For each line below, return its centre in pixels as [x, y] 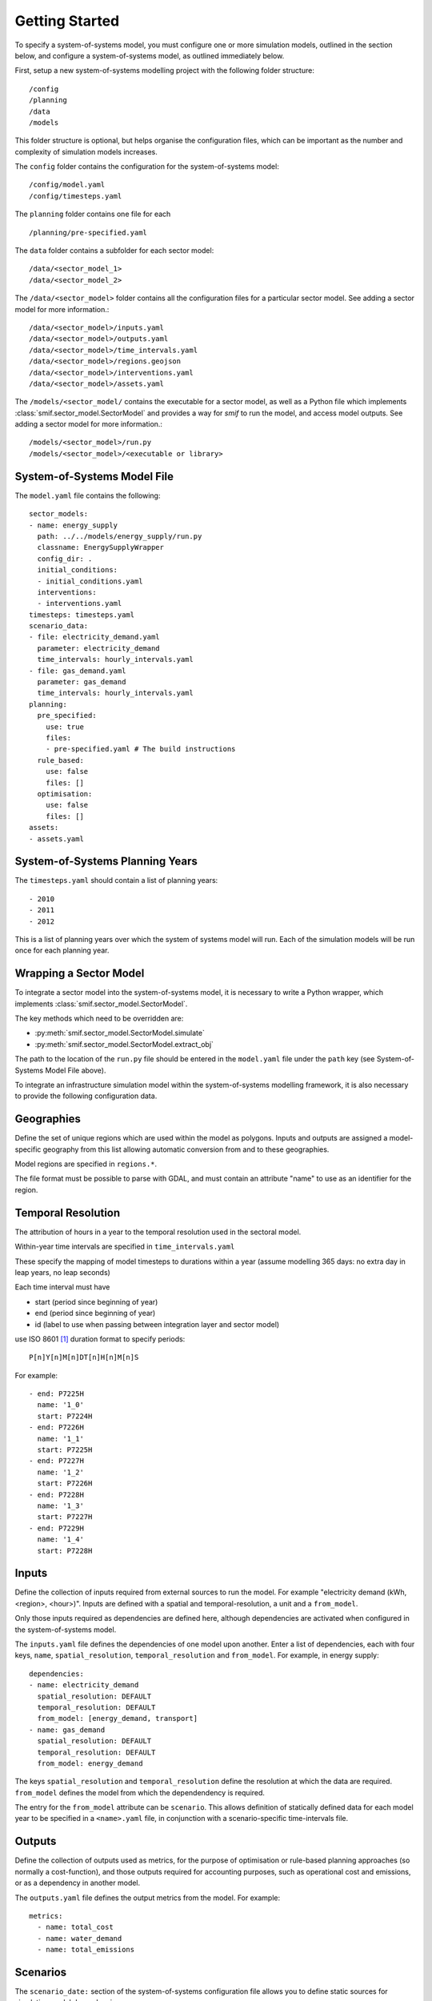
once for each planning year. [62, 950]
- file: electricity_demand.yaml [94, 637]
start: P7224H [65, 1416]
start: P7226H [65, 1484]
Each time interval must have [62, 1287]
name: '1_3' [60, 1506]
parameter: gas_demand [82, 682]
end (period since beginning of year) [95, 1313]
